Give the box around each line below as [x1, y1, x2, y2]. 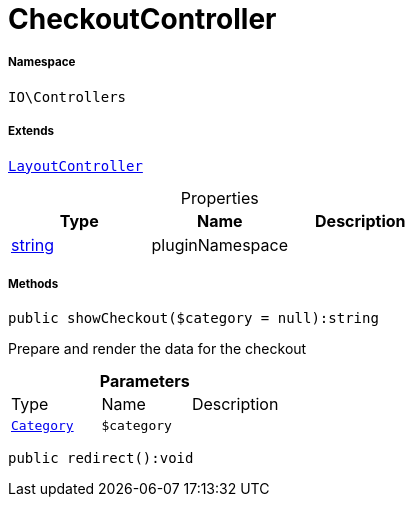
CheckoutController [8, 2, 277, 36]
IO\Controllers [8, 88, 127, 105]
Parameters [99, 371, 190, 392]
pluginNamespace [151, 234, 289, 255]
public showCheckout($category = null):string [8, 310, 379, 327]
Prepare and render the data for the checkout [8, 340, 307, 358]
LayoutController [8, 157, 143, 174]
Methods [8, 276, 59, 291]
